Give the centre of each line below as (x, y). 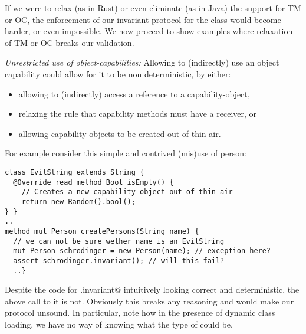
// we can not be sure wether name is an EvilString (119, 241)
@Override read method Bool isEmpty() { (93, 182)
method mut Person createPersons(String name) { (102, 231)
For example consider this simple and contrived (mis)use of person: (126, 153)
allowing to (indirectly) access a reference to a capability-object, (134, 94)
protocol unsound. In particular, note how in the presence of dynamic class (140, 312)
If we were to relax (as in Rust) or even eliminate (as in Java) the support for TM (153, 8)
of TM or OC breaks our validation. (70, 42)
